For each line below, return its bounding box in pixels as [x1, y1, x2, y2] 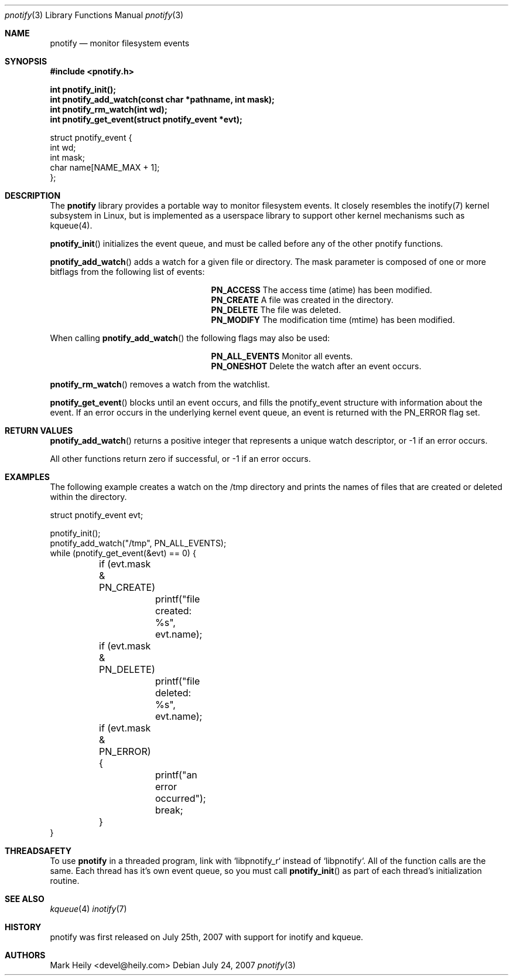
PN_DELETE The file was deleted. [211, 305, 341, 315]
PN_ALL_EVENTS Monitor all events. [211, 351, 353, 361]
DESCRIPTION [5, 190, 61, 200]
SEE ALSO [5, 894, 45, 904]
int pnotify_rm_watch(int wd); [50, 104, 167, 114]
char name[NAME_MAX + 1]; [50, 162, 160, 172]
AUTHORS [5, 950, 46, 960]
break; [155, 804, 183, 816]
